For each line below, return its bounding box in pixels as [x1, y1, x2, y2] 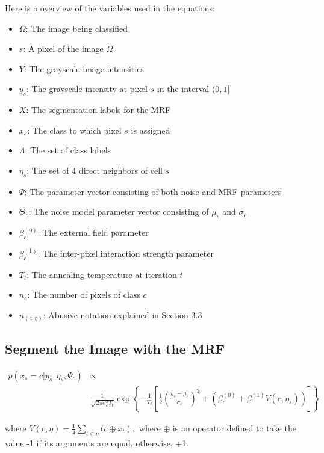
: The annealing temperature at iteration [26, 268, 177, 280]
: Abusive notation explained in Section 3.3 [43, 308, 202, 321]
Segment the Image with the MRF [5, 339, 225, 357]
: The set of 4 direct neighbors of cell [26, 164, 163, 176]
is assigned [131, 123, 170, 136]
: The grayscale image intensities [23, 62, 144, 75]
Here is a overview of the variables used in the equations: [5, 2, 215, 14]
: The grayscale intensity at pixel [26, 82, 148, 95]
